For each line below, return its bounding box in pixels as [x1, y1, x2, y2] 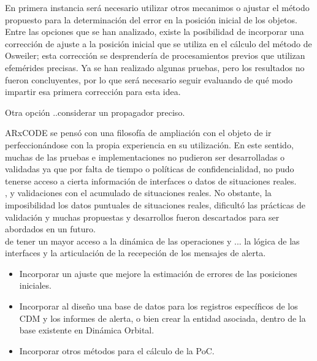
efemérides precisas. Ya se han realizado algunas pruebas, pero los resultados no [5, 61, 305, 74]
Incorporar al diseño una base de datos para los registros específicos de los [19, 300, 298, 313]
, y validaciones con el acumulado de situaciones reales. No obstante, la [5, 186, 272, 199]
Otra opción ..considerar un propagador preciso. [5, 105, 185, 118]
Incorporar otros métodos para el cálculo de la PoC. [19, 344, 215, 357]
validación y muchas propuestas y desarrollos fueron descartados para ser [5, 210, 280, 223]
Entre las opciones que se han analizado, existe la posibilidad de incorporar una [5, 25, 304, 38]
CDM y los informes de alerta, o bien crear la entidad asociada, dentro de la [19, 311, 306, 324]
